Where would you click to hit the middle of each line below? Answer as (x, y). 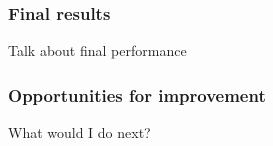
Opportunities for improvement (137, 94)
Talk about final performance (97, 50)
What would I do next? (79, 132)
